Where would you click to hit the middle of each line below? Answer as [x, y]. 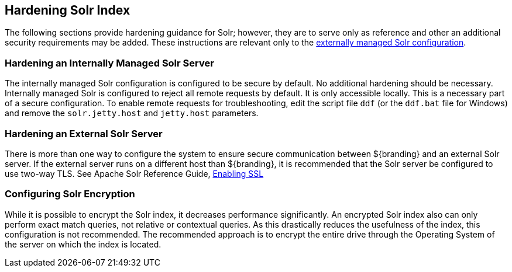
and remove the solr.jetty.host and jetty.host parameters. [132, 113]
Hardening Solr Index [68, 10]
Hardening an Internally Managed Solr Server [109, 63]
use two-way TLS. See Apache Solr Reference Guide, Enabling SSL [134, 173]
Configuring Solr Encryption [70, 194]
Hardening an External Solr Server [84, 133]
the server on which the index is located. [83, 244]
